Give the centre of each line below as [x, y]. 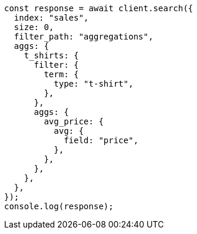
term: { [61, 74]
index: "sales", [51, 18]
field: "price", [101, 140]
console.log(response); [59, 206]
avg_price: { [74, 121]
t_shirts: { [51, 55]
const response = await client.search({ [99, 8]
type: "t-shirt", [94, 84]
